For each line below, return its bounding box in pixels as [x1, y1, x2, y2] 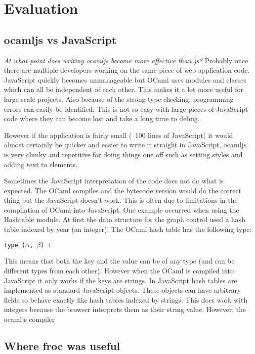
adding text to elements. [4, 159, 78, 169]
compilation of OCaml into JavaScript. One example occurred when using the [4, 204, 239, 215]
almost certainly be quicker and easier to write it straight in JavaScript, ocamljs [4, 139, 247, 150]
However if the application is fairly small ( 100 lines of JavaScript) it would [4, 130, 233, 140]
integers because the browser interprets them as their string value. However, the [4, 304, 246, 314]
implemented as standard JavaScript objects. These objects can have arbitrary [4, 285, 241, 295]
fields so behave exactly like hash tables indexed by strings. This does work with [4, 294, 248, 305]
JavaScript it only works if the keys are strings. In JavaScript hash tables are [4, 275, 237, 285]
